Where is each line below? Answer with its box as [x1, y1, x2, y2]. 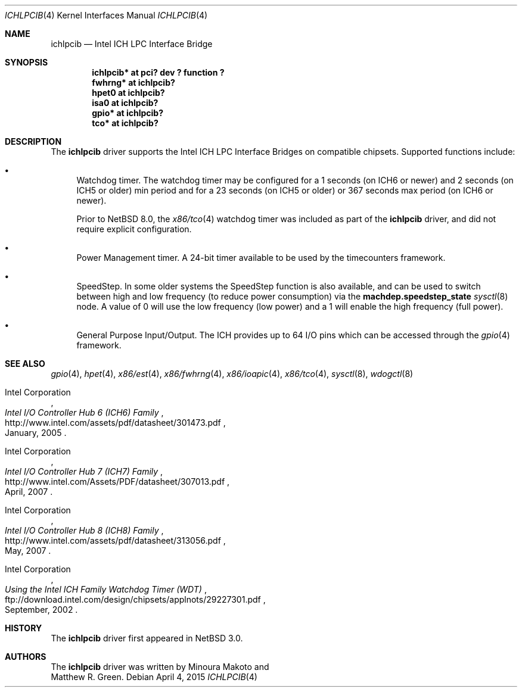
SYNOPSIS [5, 57, 48, 67]
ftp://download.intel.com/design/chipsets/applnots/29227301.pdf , [5, 594, 266, 604]
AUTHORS [5, 652, 46, 662]
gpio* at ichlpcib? [92, 108, 164, 118]
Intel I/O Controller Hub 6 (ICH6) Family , [5, 407, 164, 417]
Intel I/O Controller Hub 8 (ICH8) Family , [5, 525, 164, 535]
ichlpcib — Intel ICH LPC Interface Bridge [51, 39, 213, 49]
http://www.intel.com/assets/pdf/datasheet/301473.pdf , [5, 417, 226, 428]
